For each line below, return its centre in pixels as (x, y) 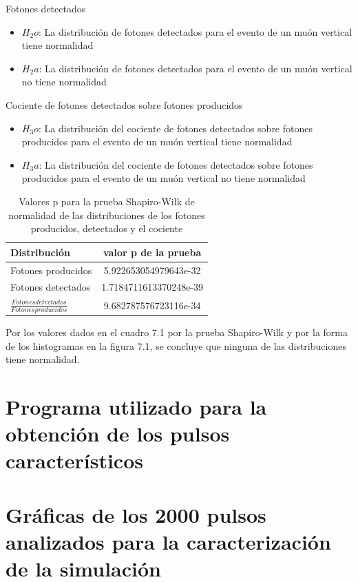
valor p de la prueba (152, 252)
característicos (74, 460)
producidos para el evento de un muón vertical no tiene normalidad (164, 178)
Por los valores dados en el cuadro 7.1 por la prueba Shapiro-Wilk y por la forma (177, 332)
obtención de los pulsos (118, 434)
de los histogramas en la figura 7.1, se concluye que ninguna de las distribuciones (176, 345)
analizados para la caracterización (168, 541)
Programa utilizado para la (136, 407)
